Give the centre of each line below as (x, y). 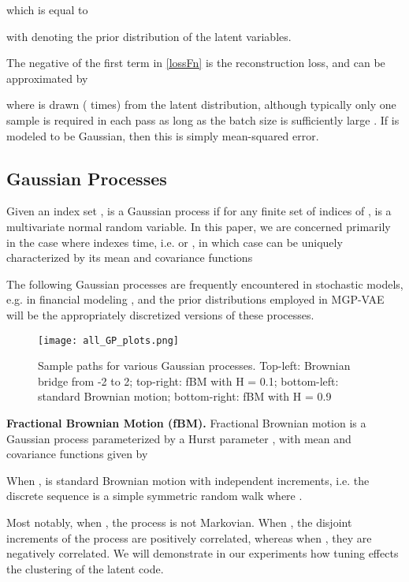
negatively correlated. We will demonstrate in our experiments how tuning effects (203, 553)
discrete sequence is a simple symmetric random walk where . (154, 496)
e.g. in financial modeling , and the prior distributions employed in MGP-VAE (195, 299)
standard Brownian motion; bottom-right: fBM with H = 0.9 (185, 396)
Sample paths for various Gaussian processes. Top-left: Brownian (194, 366)
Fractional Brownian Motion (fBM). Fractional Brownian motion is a (186, 422)
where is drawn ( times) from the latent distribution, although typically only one (201, 104)
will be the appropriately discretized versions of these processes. (160, 314)
